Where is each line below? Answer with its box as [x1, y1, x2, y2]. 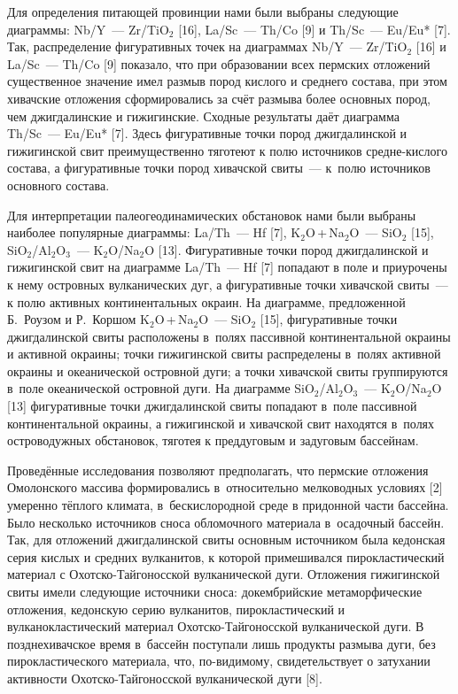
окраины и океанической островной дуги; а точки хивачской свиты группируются [7, 361, 448, 380]
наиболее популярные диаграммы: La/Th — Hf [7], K [7, 223, 301, 242]
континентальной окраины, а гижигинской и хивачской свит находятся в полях [7, 413, 435, 432]
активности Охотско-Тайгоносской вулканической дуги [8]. [7, 668, 322, 687]
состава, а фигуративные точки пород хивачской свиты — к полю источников [7, 158, 431, 177]
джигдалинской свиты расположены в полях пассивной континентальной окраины [7, 327, 451, 345]
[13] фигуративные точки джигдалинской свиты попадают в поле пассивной [7, 397, 417, 415]
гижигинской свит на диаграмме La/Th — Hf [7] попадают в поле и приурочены [7, 258, 447, 276]
